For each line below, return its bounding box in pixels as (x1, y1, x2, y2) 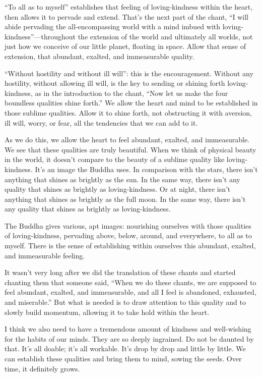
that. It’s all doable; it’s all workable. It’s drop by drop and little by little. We (5, 343, 246, 354)
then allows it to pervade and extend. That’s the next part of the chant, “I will (5, 11, 249, 22)
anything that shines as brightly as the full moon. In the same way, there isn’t (5, 193, 246, 204)
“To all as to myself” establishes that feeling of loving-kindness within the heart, (5, 2, 253, 12)
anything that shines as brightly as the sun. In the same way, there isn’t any (5, 174, 240, 184)
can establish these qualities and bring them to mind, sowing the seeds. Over (5, 353, 242, 363)
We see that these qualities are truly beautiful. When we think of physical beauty (5, 144, 256, 154)
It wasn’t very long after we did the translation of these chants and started (5, 267, 236, 278)
